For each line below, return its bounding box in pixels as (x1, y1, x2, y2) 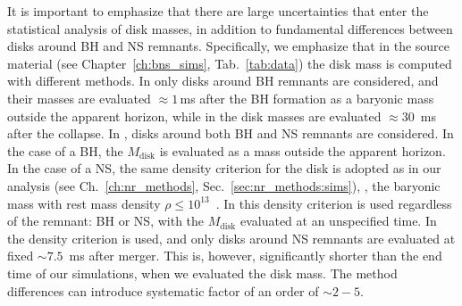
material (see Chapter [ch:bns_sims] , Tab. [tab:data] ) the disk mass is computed (7, 54, 452, 72)
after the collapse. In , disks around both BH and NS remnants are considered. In (7, 124, 454, 143)
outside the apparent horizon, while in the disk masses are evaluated (7, 106, 382, 125)
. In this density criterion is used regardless (215, 194, 452, 212)
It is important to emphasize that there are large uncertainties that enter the (7, 2, 429, 20)
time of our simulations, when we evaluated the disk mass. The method (7, 263, 398, 282)
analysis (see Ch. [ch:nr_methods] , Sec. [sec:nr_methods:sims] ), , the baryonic (7, 176, 441, 194)
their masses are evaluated (7, 88, 151, 107)
